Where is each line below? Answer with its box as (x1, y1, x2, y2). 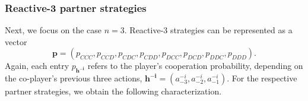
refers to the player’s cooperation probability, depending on (87, 59, 303, 72)
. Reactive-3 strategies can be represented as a (124, 24, 293, 36)
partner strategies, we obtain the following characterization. (5, 85, 222, 97)
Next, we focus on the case (5, 24, 102, 36)
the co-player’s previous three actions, (5, 72, 142, 84)
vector (5, 35, 27, 48)
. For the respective (227, 72, 297, 84)
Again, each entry (5, 59, 69, 72)
